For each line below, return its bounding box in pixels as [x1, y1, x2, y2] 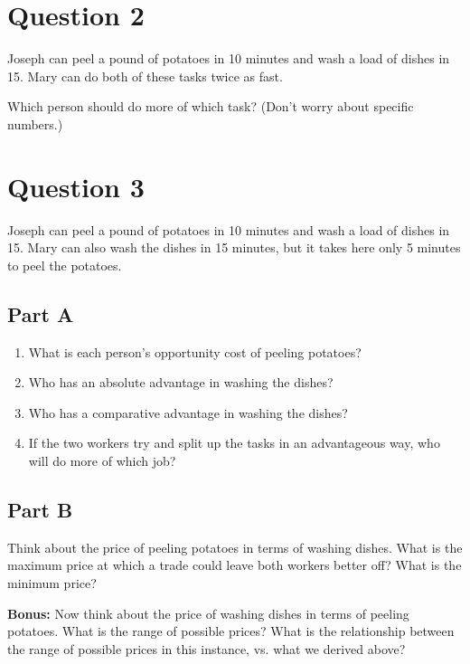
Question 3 [7, 167, 145, 204]
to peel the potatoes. [7, 255, 122, 274]
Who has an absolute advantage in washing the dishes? [28, 373, 334, 392]
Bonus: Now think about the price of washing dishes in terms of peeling [7, 603, 409, 622]
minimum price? [7, 573, 97, 592]
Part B [7, 495, 73, 523]
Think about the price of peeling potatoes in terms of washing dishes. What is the [7, 537, 463, 556]
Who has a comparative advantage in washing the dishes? [28, 403, 348, 422]
